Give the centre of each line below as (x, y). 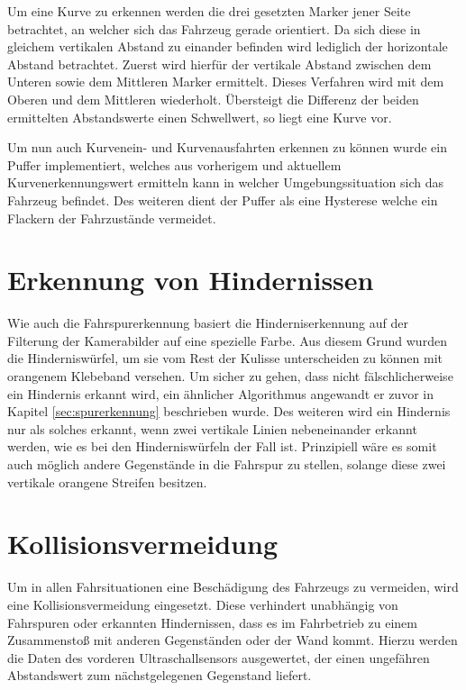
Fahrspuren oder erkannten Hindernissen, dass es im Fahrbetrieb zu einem (212, 622)
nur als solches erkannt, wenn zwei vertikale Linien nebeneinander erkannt (212, 428)
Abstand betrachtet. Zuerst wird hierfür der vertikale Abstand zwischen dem (219, 64)
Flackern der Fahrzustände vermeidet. (112, 218)
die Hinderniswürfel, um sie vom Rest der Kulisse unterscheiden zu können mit (225, 358)
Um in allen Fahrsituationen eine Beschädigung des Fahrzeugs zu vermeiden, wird (233, 587)
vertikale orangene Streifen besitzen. (107, 481)
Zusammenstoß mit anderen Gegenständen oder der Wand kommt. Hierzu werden (233, 640)
